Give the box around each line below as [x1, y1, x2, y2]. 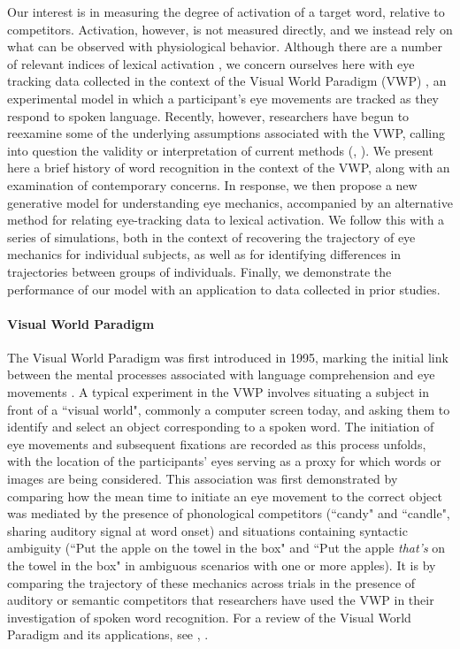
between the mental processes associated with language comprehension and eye [7, 365, 435, 384]
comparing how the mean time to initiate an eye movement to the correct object [7, 486, 442, 505]
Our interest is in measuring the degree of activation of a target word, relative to [7, 3, 445, 20]
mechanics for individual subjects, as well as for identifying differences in [7, 245, 402, 263]
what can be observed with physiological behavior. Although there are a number [7, 37, 442, 56]
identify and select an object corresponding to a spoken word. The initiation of [7, 417, 434, 436]
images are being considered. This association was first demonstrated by [7, 470, 398, 488]
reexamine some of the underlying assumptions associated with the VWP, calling [7, 124, 446, 142]
